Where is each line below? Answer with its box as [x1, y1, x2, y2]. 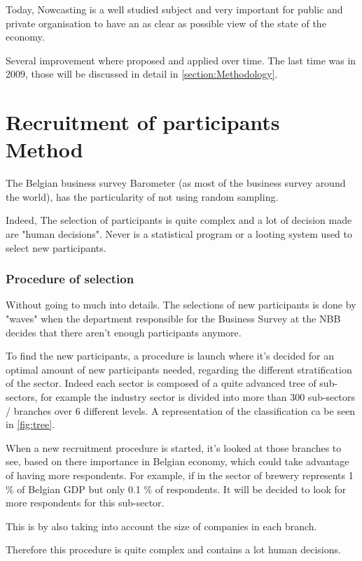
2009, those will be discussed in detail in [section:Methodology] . [6, 66, 278, 81]
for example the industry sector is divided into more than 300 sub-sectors [40, 390, 355, 404]
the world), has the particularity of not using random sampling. [6, 189, 279, 204]
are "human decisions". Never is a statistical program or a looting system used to [6, 227, 353, 241]
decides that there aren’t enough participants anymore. [6, 325, 242, 339]
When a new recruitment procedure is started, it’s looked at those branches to [6, 440, 342, 455]
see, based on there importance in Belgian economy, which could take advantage [6, 454, 349, 469]
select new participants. [6, 240, 106, 255]
